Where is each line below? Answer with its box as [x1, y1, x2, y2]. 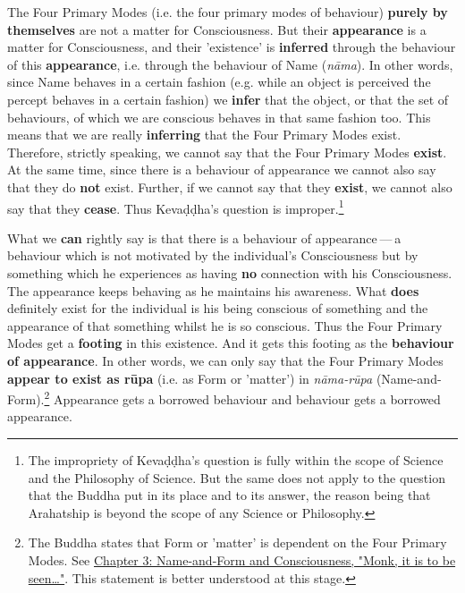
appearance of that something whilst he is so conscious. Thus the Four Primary [7, 316, 443, 335]
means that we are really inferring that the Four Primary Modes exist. [7, 125, 402, 144]
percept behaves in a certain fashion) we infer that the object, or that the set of [7, 89, 449, 108]
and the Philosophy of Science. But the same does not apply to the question [28, 468, 445, 487]
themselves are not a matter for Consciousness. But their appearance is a [7, 20, 427, 38]
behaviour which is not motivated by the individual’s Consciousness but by [7, 246, 418, 265]
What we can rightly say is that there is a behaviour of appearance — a [7, 228, 402, 247]
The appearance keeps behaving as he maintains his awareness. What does [7, 281, 419, 300]
